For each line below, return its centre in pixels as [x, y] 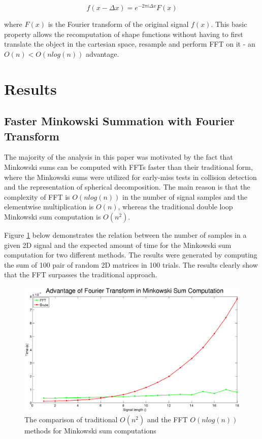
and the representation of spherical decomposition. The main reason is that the [127, 187]
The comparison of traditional [71, 419]
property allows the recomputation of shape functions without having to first [124, 34]
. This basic [229, 24]
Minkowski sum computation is [53, 216]
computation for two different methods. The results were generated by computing [131, 255]
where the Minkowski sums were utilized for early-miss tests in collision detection [130, 177]
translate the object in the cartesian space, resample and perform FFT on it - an [130, 44]
